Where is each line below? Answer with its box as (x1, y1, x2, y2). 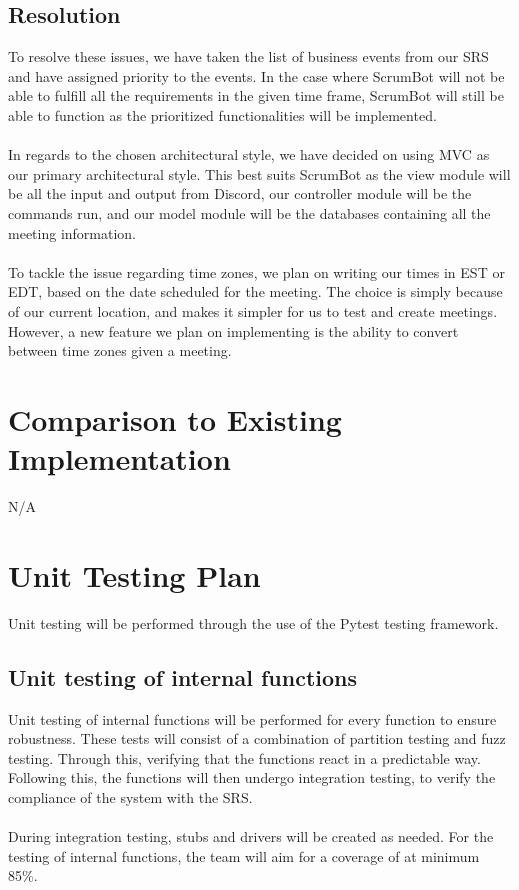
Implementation (8, 438, 231, 479)
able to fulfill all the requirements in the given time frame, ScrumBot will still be (8, 85, 504, 106)
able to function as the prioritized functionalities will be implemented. (8, 104, 437, 125)
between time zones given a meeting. (8, 340, 232, 361)
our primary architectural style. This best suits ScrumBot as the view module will (8, 163, 511, 184)
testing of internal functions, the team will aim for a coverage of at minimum (8, 845, 480, 866)
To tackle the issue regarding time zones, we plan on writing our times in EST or (8, 261, 505, 282)
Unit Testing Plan (8, 554, 261, 595)
